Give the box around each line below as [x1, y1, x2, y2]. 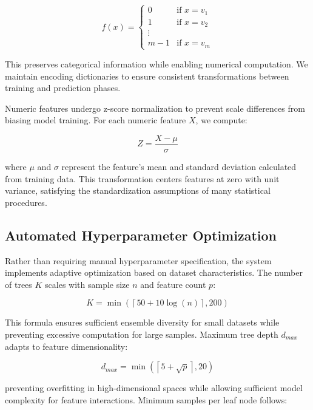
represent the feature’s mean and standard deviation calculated [61, 160, 297, 173]
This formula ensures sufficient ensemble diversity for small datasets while [5, 316, 280, 329]
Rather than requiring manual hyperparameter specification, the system [5, 254, 272, 267]
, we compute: [195, 114, 247, 126]
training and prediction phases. [5, 81, 121, 94]
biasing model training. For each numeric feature [5, 114, 186, 126]
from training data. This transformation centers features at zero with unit [5, 172, 280, 185]
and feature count [140, 278, 206, 290]
